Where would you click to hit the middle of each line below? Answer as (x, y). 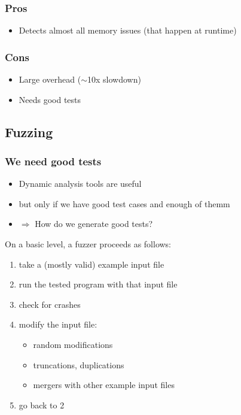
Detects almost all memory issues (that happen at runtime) (128, 30)
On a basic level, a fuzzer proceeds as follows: (88, 244)
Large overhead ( (50, 79)
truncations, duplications (79, 364)
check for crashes (50, 304)
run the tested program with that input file (98, 284)
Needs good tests (50, 99)
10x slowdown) (114, 79)
